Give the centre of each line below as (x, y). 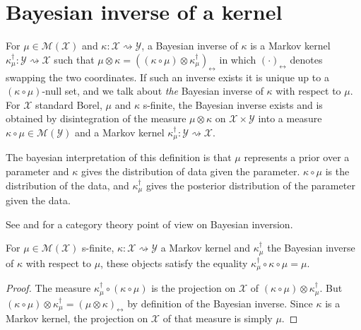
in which (238, 59)
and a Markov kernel (120, 132)
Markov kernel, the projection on (77, 318)
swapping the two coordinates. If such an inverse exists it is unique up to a (167, 77)
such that (74, 59)
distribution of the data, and (67, 185)
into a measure (290, 118)
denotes (306, 59)
